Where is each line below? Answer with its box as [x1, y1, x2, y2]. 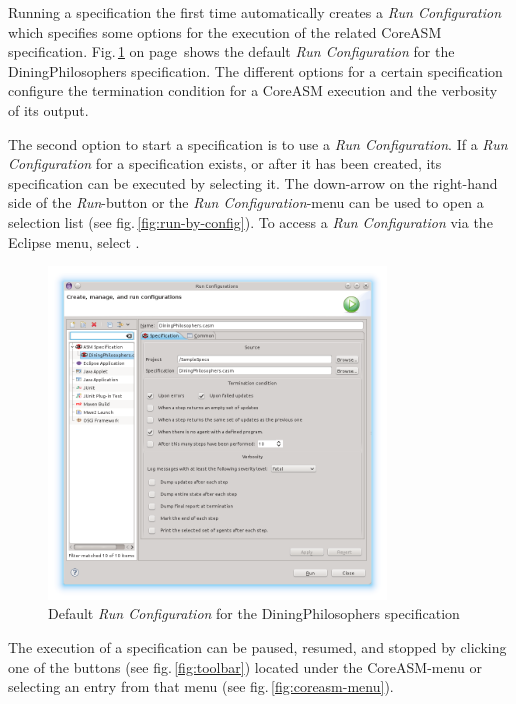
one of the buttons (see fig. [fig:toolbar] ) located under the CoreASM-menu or [8, 656, 483, 677]
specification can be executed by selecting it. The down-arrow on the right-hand [8, 172, 498, 193]
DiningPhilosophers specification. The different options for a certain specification [8, 60, 503, 81]
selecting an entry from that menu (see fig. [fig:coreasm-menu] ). [8, 676, 394, 697]
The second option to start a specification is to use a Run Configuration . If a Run [8, 133, 508, 154]
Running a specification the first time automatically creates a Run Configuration [8, 2, 502, 22]
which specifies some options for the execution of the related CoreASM [8, 21, 442, 42]
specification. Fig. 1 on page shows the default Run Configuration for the [8, 41, 455, 62]
